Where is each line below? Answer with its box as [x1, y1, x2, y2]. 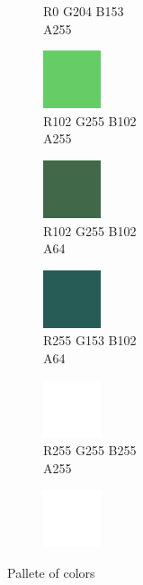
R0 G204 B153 [43, 2, 124, 20]
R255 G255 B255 [43, 441, 137, 460]
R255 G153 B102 [43, 331, 137, 350]
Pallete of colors [7, 562, 95, 581]
